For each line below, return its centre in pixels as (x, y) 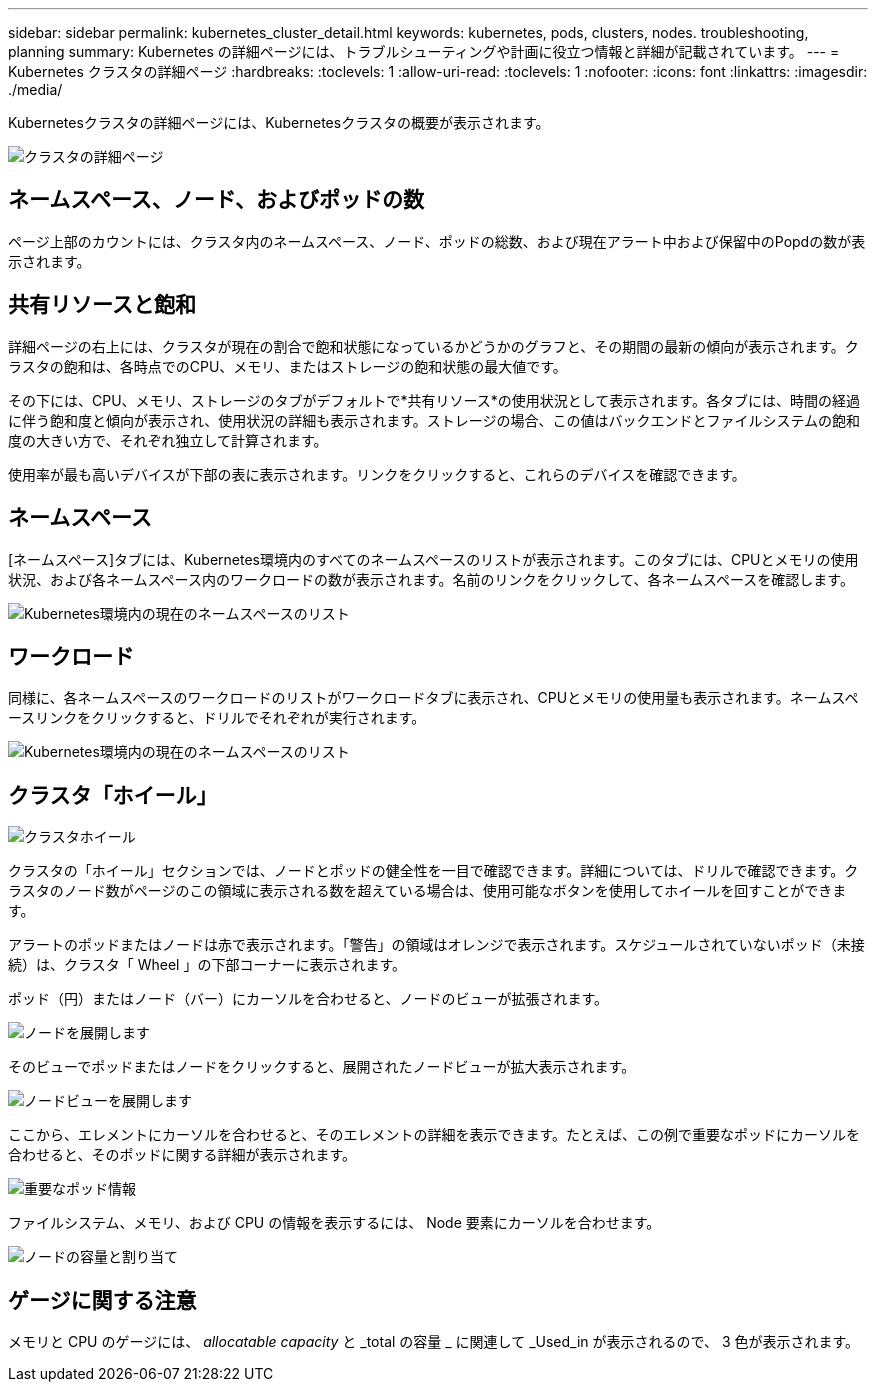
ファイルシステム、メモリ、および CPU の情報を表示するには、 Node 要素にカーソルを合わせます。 (334, 1223)
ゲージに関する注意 (102, 1300)
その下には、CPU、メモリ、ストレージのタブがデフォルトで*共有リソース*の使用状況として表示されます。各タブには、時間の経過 (434, 400)
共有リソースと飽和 (102, 305)
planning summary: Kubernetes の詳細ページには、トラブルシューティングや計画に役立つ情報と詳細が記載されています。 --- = (424, 51)
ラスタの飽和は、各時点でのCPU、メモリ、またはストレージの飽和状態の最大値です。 (287, 366)
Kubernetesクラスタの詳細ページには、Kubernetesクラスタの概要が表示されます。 (279, 122)
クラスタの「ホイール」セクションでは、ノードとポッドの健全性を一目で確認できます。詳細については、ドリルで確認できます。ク (433, 871)
